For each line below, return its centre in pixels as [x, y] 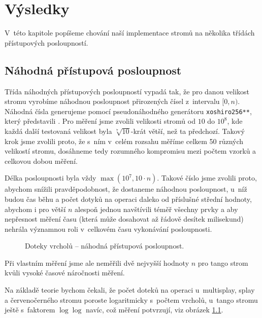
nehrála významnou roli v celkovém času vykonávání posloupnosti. [108, 228]
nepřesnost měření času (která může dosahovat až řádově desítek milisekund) [124, 219]
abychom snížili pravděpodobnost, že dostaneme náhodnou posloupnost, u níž [126, 189]
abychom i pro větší [35, 209]
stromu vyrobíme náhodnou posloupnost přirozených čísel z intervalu [112, 101]
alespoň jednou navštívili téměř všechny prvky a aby [156, 209]
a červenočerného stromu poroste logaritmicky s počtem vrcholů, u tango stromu [131, 299]
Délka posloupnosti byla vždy [51, 178]
